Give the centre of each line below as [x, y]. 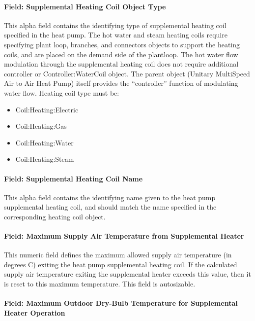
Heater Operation [35, 312]
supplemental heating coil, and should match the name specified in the [110, 207]
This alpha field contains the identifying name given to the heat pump [110, 197]
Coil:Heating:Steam [45, 159]
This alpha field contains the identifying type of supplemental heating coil [115, 25]
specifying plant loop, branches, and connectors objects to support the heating [122, 44]
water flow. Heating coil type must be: [62, 92]
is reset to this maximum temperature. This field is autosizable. [100, 284]
